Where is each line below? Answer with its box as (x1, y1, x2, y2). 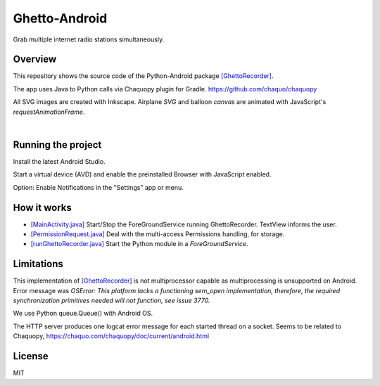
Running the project (13, 139, 102, 150)
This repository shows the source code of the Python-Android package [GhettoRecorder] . (13, 72, 274, 80)
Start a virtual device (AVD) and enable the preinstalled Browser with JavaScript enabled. (13, 170, 272, 179)
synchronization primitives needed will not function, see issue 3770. (13, 296, 210, 305)
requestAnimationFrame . (13, 108, 85, 116)
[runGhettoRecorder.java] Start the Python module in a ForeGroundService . (30, 240, 249, 248)
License (13, 350, 49, 362)
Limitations (13, 258, 63, 270)
